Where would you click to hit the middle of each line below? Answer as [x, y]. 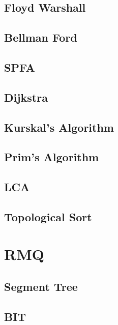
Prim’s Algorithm [52, 157]
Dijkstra [26, 97]
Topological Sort [48, 216]
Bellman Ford [41, 37]
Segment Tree [41, 287]
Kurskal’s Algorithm [59, 127]
